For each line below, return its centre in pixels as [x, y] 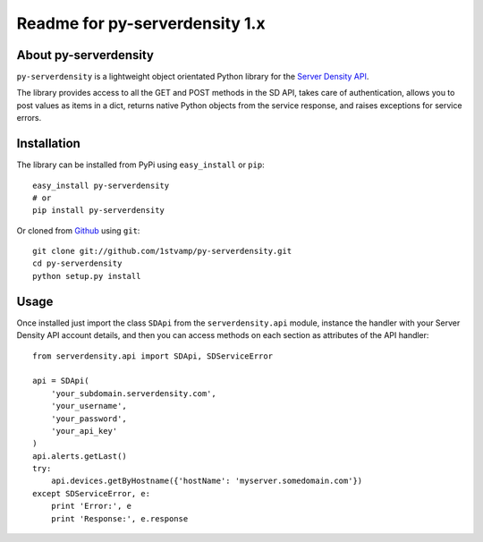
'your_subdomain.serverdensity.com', [133, 393]
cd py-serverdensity [77, 263]
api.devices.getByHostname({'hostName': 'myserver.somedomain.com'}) [207, 481]
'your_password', [89, 419]
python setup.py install [87, 276]
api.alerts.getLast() [80, 456]
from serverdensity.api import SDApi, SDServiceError [153, 356]
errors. [29, 118]
